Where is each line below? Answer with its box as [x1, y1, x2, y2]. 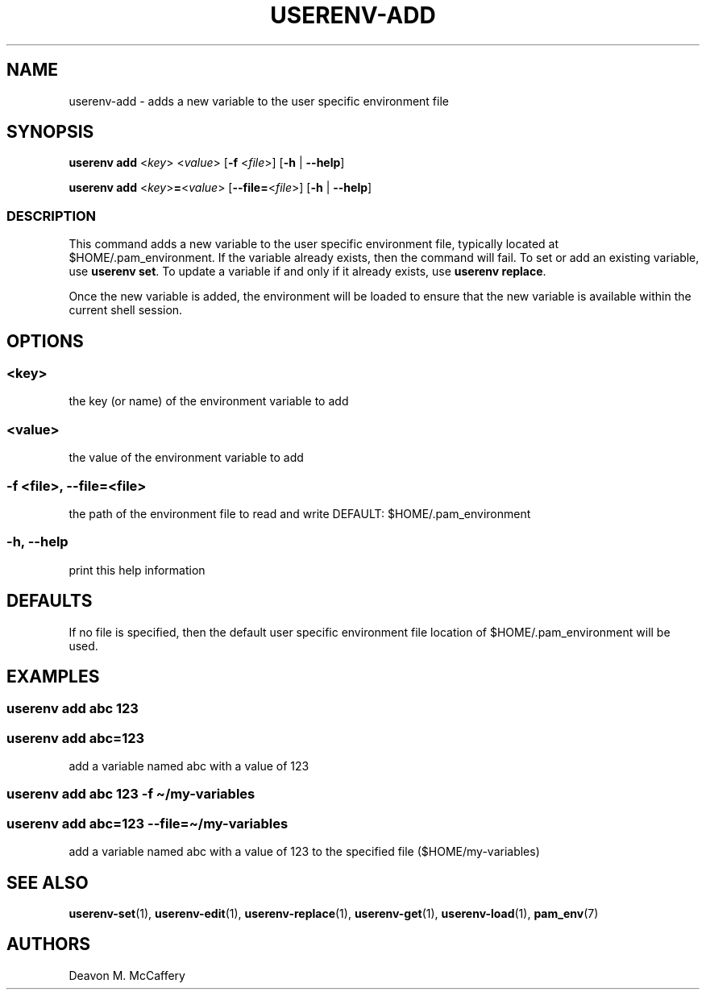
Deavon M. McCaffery [69, 968, 185, 982]
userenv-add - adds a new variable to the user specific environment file [69, 93, 449, 108]
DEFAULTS [6, 591, 93, 612]
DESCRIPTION [6, 207, 97, 224]
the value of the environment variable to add [69, 450, 304, 465]
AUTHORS [6, 934, 91, 955]
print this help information [69, 562, 206, 577]
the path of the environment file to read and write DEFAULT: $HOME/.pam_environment [69, 506, 531, 521]
